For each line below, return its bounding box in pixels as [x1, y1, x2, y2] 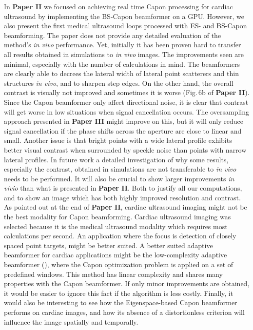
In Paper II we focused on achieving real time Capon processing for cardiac [4, 1, 233, 11]
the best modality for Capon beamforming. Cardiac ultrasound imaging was [4, 212, 231, 222]
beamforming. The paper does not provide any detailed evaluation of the [4, 30, 221, 40]
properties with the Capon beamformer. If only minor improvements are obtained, [4, 278, 250, 289]
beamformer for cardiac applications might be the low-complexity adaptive [4, 250, 227, 260]
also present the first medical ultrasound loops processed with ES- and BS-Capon [4, 20, 247, 31]
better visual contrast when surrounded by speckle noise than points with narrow [4, 144, 247, 155]
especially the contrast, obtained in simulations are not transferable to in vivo [4, 164, 236, 174]
